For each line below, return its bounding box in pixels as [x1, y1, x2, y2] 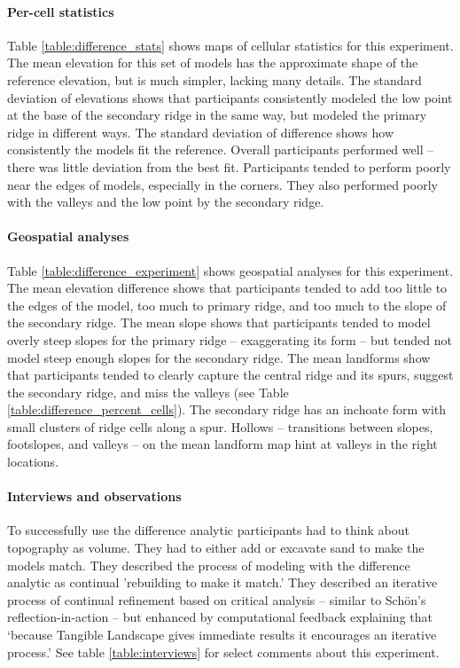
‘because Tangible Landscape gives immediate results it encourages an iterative [7, 625, 437, 644]
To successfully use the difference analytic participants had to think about [7, 521, 409, 539]
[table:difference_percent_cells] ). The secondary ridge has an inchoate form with [7, 400, 447, 419]
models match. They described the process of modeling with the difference [7, 555, 410, 574]
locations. [7, 452, 59, 471]
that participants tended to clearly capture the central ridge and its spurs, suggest [7, 365, 454, 384]
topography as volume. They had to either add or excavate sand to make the [7, 538, 425, 557]
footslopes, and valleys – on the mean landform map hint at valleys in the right [7, 435, 438, 453]
